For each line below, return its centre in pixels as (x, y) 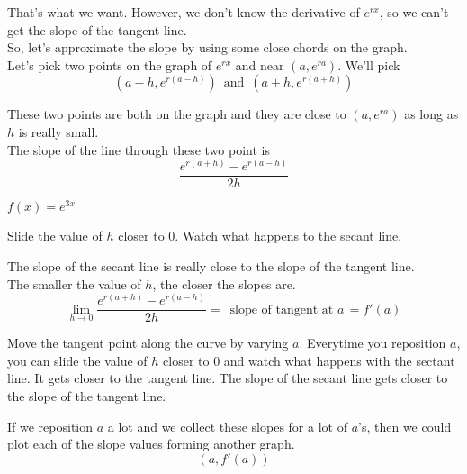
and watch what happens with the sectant (339, 360)
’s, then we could (405, 426)
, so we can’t (414, 12)
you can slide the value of (77, 360)
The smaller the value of (74, 283)
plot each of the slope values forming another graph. (151, 444)
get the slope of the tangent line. (97, 29)
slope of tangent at (282, 310)
